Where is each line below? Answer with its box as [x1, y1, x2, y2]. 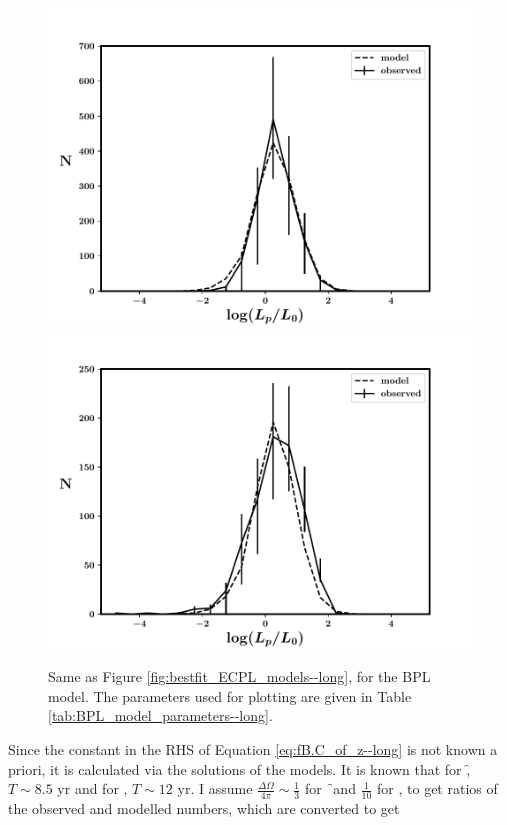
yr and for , [57, 778, 128, 799]
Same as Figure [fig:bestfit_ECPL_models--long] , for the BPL [48, 666, 431, 687]
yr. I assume [177, 778, 253, 799]
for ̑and [304, 778, 356, 799]
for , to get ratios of [377, 778, 498, 799]
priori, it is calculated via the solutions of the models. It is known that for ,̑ [8, 758, 471, 779]
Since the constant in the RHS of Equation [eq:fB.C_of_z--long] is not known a [8, 738, 498, 759]
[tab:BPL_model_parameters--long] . [48, 705, 273, 726]
